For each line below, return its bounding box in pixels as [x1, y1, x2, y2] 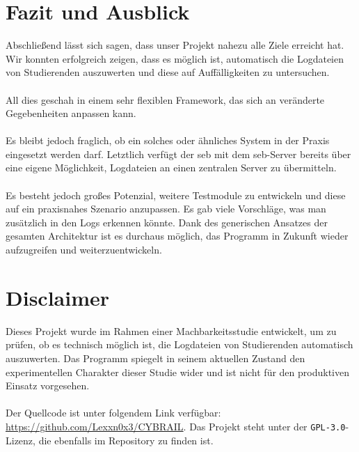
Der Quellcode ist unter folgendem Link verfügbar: [6, 405, 221, 420]
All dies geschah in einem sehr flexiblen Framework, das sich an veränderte [6, 92, 325, 107]
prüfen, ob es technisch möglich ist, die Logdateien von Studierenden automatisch [6, 337, 353, 352]
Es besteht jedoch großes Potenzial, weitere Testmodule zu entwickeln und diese [6, 187, 346, 202]
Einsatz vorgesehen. [6, 378, 90, 393]
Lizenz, [6, 432, 35, 447]
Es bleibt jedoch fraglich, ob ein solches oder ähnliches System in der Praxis [6, 133, 330, 148]
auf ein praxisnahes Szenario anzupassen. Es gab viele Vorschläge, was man [6, 201, 326, 216]
